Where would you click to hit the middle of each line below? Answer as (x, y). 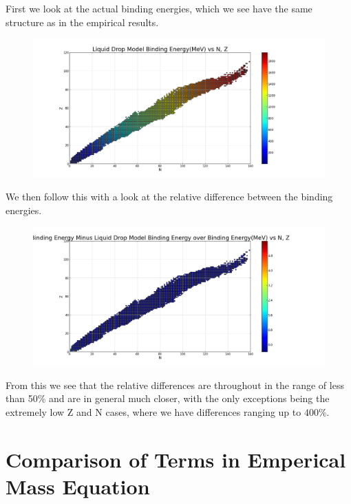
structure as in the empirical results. (82, 22)
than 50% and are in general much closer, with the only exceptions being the (168, 398)
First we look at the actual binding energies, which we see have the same (159, 8)
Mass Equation (78, 486)
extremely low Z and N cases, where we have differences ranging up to (153, 412)
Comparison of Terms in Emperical (176, 459)
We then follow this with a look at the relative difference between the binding (169, 197)
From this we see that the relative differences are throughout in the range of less (175, 385)
